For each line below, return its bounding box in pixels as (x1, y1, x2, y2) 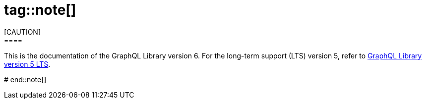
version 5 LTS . (4, 59, 51, 68)
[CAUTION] (4, 27, 41, 36)
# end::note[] (4, 75, 47, 84)
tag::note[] (4, 1, 76, 18)
